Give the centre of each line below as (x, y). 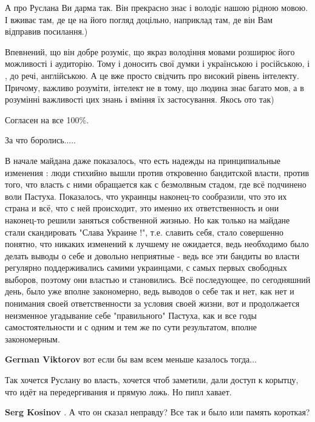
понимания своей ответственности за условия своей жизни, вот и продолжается (152, 303)
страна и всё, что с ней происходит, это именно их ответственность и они (142, 208)
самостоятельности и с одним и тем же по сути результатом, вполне (131, 327)
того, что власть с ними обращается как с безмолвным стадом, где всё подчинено (156, 184)
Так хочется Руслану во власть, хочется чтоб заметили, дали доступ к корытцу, (152, 380)
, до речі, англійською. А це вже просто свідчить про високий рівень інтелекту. (152, 75)
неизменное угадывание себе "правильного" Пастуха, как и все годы (131, 315)
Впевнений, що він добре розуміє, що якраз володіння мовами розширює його (150, 51)
